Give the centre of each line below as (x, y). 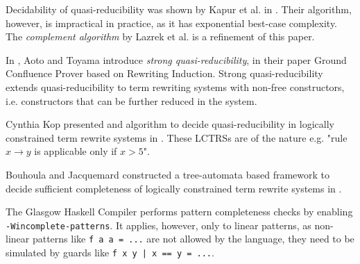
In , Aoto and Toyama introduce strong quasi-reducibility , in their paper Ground (176, 59)
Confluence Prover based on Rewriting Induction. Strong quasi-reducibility (164, 73)
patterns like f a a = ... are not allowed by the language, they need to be (193, 239)
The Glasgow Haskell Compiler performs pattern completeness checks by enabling (179, 212)
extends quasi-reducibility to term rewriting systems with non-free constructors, (175, 86)
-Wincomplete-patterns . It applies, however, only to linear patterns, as (158, 225)
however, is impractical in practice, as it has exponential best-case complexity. (172, 23)
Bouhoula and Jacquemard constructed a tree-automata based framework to (168, 174)
